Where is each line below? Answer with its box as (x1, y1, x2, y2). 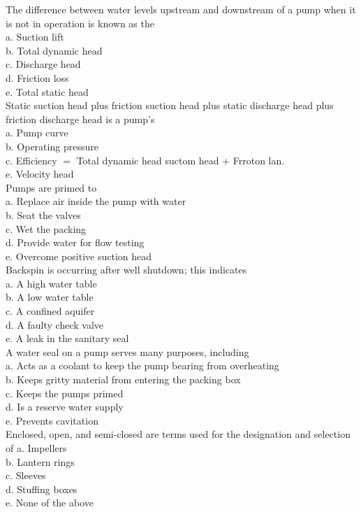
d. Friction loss (6, 70, 69, 85)
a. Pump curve (6, 125, 68, 140)
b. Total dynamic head (6, 43, 103, 57)
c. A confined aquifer (6, 304, 95, 318)
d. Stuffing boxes (6, 481, 78, 496)
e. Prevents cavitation (6, 413, 98, 427)
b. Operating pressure (6, 138, 98, 153)
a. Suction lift (6, 29, 64, 44)
